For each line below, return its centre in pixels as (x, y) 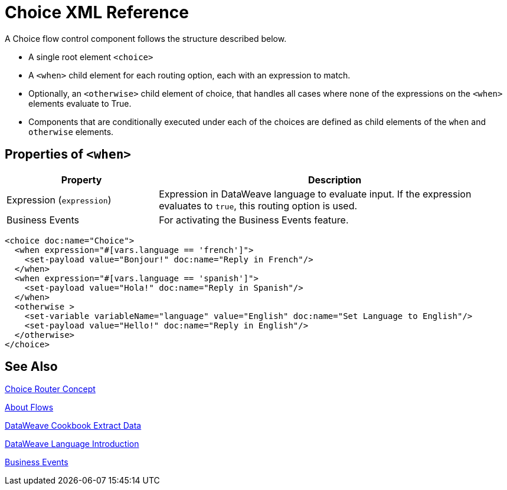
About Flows (29, 407)
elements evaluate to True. (80, 103)
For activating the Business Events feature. (254, 220)
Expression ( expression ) (59, 200)
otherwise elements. (71, 131)
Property (81, 180)
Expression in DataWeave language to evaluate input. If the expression (315, 194)
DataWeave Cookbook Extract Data (73, 426)
